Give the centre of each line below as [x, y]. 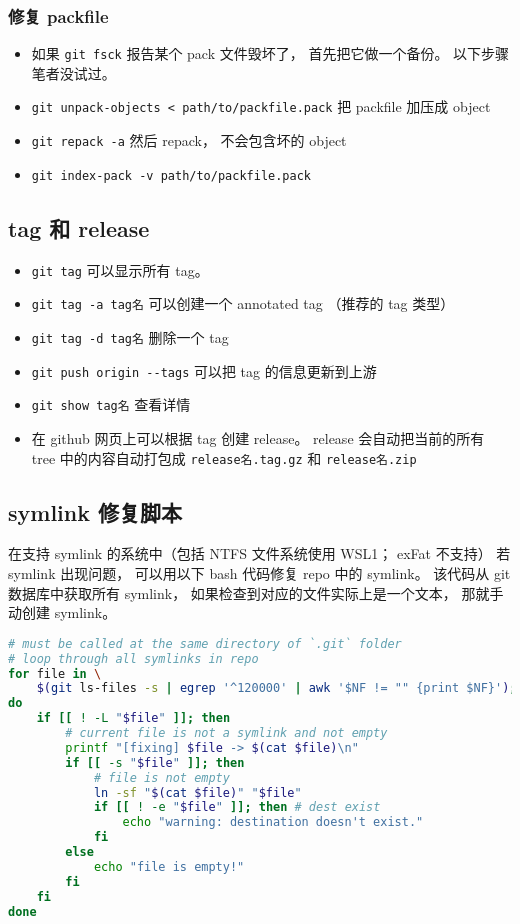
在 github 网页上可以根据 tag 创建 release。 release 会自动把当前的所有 [258, 437]
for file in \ [55, 673]
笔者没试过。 [73, 72]
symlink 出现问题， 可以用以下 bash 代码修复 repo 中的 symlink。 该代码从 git [259, 572]
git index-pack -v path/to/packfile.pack [171, 175]
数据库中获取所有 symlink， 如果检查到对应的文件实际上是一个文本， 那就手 [256, 592]
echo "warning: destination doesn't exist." [273, 822]
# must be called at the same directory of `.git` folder [205, 643]
